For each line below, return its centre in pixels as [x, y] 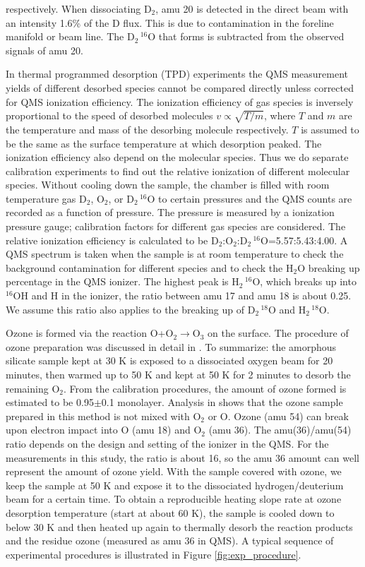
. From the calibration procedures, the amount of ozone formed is [205, 388]
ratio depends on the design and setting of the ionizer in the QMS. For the [167, 443]
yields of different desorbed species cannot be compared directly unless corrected [180, 87]
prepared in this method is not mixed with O [103, 416]
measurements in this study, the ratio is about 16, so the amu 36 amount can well [183, 457]
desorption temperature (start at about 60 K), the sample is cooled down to [170, 512]
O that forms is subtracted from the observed [246, 36]
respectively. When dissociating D [79, 8]
